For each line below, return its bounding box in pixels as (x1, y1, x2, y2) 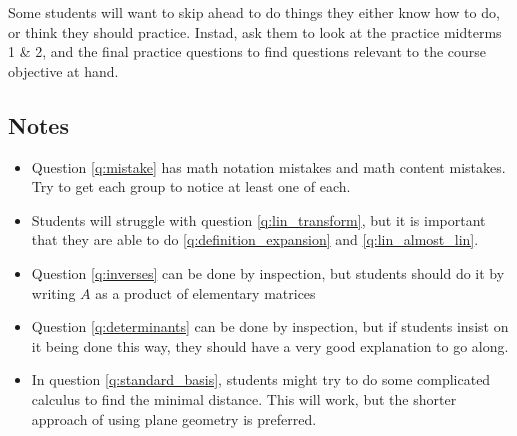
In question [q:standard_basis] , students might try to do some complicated (31, 369, 491, 390)
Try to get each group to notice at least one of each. (31, 176, 351, 197)
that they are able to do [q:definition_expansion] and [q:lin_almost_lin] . (31, 229, 479, 250)
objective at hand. (8, 60, 119, 81)
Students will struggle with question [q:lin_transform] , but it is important (31, 209, 486, 230)
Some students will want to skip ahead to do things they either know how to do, (8, 2, 500, 22)
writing (31, 282, 76, 303)
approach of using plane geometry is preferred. (31, 408, 317, 429)
